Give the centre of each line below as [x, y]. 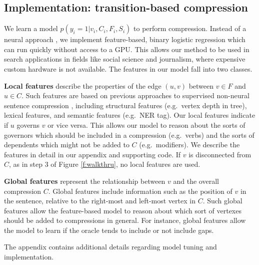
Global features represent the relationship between [85, 181]
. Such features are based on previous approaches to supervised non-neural [135, 95]
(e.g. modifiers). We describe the [189, 145]
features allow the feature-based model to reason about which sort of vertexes [123, 210]
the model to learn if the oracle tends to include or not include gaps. [109, 230]
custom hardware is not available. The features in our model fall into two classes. [128, 68]
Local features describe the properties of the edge [83, 85]
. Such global [222, 201]
